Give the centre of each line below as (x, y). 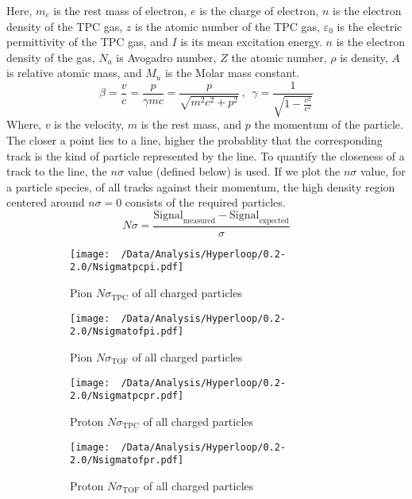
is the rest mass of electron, (120, 10)
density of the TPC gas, (65, 26)
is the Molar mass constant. (232, 73)
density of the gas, (51, 57)
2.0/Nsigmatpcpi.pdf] (127, 267)
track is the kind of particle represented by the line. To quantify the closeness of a (206, 155)
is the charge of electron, (259, 10)
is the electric (370, 26)
